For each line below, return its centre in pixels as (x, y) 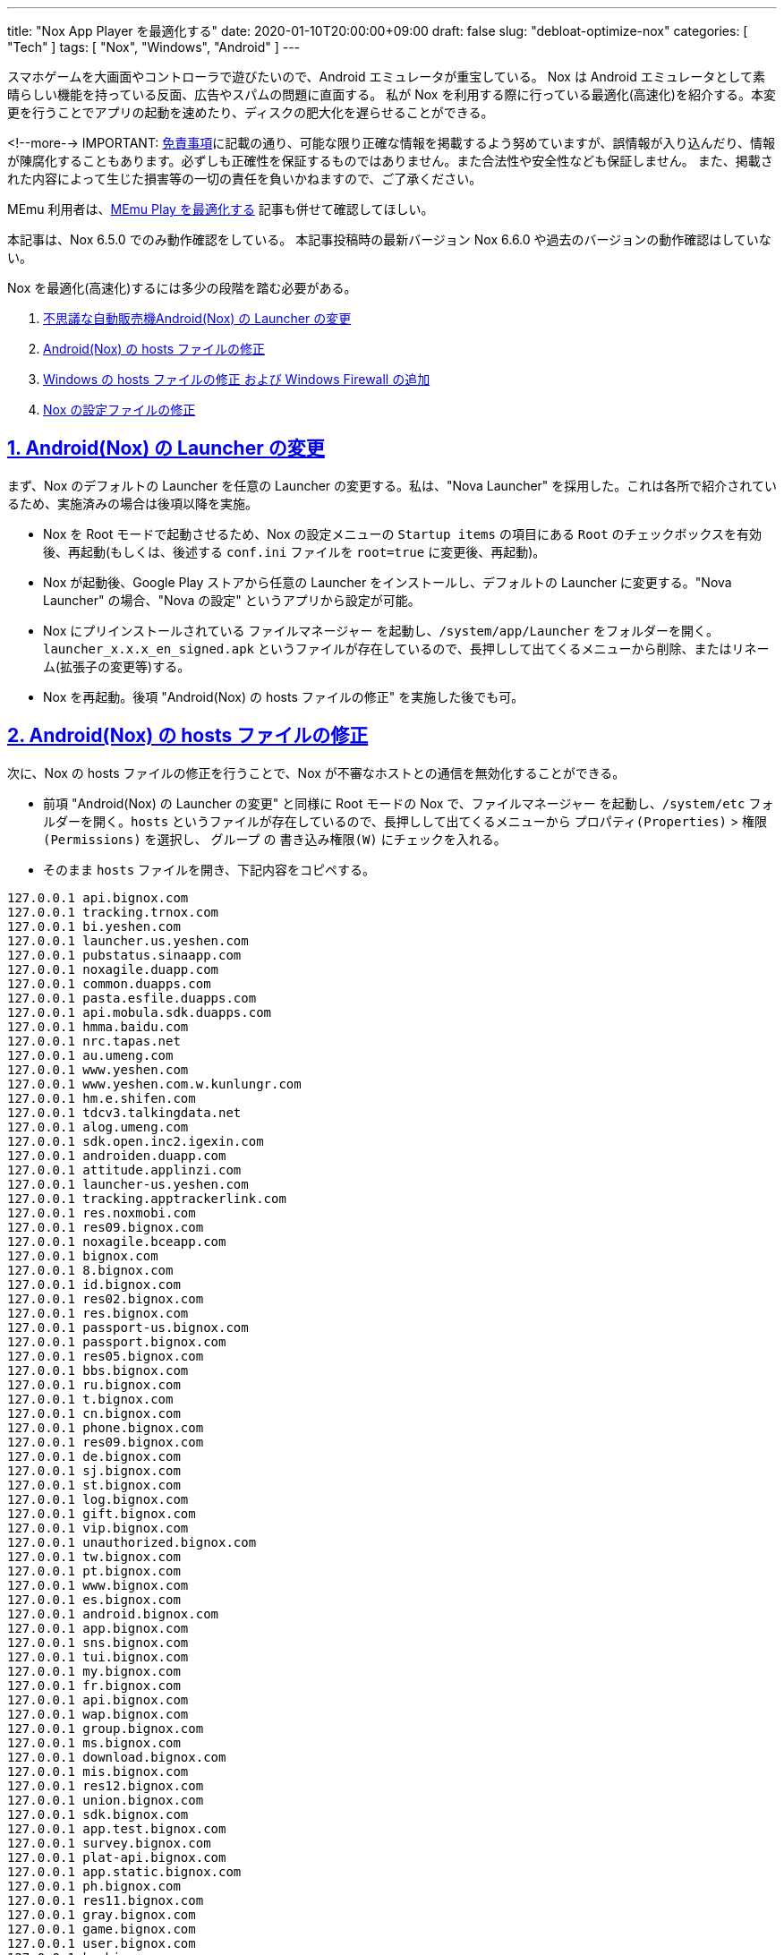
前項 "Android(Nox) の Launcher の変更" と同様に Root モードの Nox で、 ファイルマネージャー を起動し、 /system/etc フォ (409, 803)
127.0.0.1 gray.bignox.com (102, 1914)
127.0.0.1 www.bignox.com (98, 1585)
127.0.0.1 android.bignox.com (113, 1614)
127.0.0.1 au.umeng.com (90, 1055)
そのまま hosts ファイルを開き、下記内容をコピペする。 (209, 869)
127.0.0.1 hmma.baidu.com (98, 1026)
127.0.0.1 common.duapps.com (109, 983)
